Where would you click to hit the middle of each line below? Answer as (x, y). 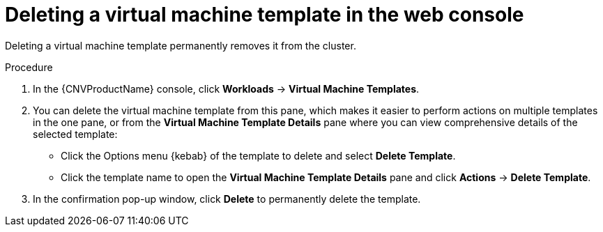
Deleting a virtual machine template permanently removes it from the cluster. (181, 45)
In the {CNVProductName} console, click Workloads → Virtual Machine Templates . (226, 88)
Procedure (29, 67)
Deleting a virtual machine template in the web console (265, 15)
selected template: (75, 134)
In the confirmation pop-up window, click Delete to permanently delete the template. (227, 199)
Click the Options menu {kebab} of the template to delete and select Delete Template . (258, 155)
